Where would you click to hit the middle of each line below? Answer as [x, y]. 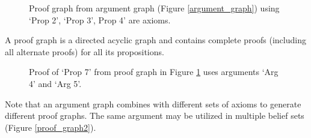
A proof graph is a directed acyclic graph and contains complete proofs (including [155, 40]
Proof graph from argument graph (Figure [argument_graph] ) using [154, 8]
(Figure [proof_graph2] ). [51, 127]
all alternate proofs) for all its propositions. [85, 51]
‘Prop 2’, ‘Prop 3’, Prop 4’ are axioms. [100, 19]
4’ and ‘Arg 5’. [55, 83]
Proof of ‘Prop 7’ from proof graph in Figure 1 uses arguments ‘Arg [154, 72]
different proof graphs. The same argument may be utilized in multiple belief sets [155, 115]
